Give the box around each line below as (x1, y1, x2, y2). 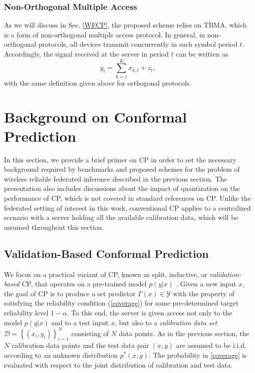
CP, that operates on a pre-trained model (22, 279, 147, 289)
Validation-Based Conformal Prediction (4, 246, 209, 261)
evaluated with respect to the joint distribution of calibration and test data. (4, 359, 233, 370)
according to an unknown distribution (4, 350, 118, 360)
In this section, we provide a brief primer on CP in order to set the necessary (4, 154, 237, 164)
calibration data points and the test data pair (11, 340, 149, 350)
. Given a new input (176, 279, 236, 289)
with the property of (173, 288, 235, 298)
